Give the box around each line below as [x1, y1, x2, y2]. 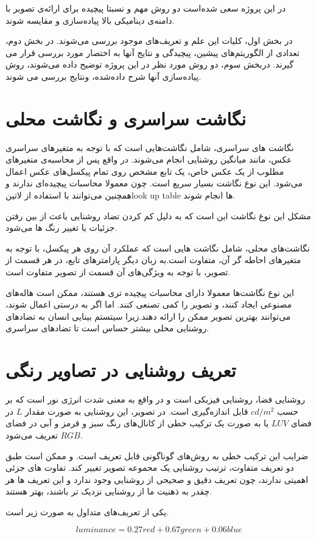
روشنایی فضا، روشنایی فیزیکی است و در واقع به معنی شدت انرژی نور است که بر [5, 393, 306, 406]
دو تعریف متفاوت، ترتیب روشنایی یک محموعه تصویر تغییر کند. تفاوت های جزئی [5, 461, 294, 474]
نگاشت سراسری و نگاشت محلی [5, 105, 247, 130]
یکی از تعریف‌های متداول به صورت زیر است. [5, 505, 169, 518]
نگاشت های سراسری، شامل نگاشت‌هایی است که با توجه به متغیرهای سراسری [5, 141, 294, 153]
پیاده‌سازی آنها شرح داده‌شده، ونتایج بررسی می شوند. [5, 69, 202, 82]
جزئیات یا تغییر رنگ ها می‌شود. [5, 221, 118, 234]
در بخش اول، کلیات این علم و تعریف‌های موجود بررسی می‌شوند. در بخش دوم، [5, 34, 293, 47]
